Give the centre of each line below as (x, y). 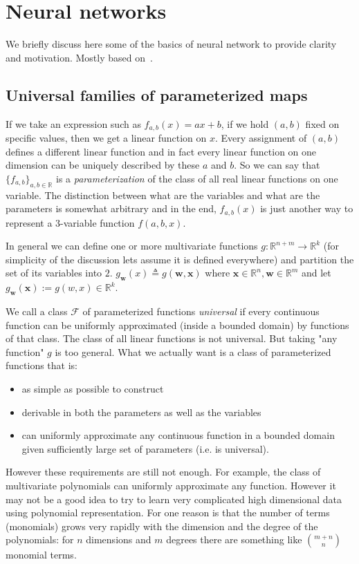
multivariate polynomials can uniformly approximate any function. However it (171, 485)
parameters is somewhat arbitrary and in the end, (111, 208)
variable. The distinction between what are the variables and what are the (163, 195)
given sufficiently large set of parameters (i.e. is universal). (145, 448)
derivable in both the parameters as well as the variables (141, 412)
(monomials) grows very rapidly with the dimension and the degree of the (162, 526)
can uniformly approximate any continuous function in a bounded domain (178, 435)
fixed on (322, 123)
